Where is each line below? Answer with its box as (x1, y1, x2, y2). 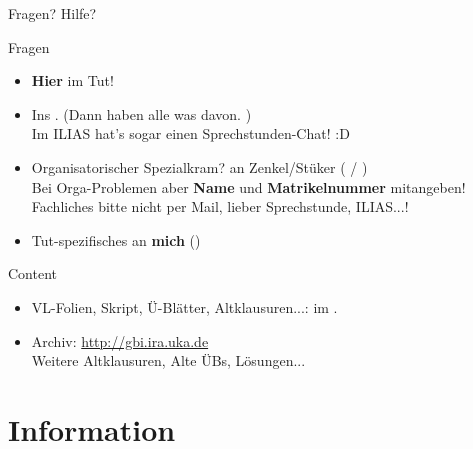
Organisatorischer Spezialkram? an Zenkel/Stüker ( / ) (31, 156, 368, 177)
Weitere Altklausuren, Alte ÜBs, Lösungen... (31, 350, 306, 371)
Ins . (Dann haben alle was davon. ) (31, 103, 252, 124)
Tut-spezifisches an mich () (31, 229, 201, 250)
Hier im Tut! (31, 70, 114, 91)
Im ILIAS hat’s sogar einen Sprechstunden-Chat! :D (31, 123, 350, 144)
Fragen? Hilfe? (8, 3, 97, 23)
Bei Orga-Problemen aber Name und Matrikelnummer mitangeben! (31, 176, 466, 197)
